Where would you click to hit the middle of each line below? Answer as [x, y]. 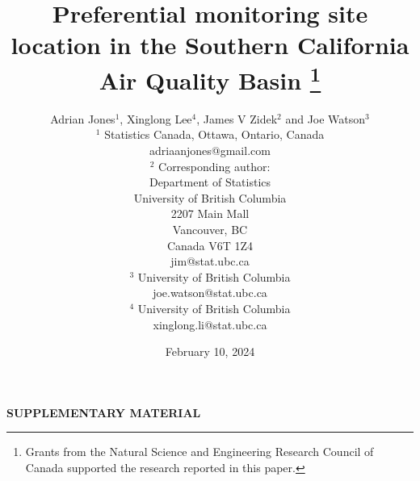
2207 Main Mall [210, 213]
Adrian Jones [83, 118]
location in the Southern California [210, 45]
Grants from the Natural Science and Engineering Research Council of [199, 452]
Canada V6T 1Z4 [210, 245]
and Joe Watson [325, 118]
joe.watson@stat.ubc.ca [210, 293]
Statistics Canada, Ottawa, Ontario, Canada [214, 134]
